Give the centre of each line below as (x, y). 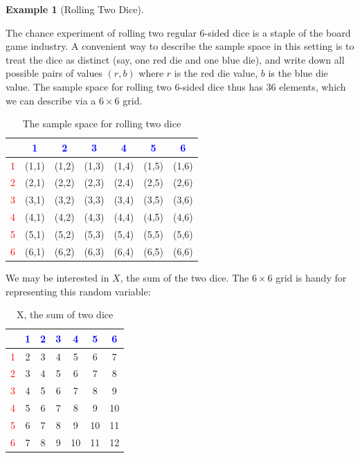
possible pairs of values (54, 73)
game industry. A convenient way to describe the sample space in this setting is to (180, 46)
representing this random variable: (78, 291)
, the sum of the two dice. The (184, 277)
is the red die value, (216, 73)
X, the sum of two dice (65, 314)
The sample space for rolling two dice (102, 123)
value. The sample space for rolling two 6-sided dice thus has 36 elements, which (176, 86)
